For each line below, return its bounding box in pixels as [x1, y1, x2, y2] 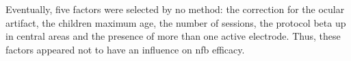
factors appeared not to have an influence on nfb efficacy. [5, 42, 245, 56]
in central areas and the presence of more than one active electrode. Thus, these [5, 29, 341, 43]
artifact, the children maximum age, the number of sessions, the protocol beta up [5, 15, 346, 29]
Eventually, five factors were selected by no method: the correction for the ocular [5, 2, 345, 16]
